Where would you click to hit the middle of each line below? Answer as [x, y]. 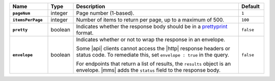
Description [91, 6]
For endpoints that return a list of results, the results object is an [154, 64]
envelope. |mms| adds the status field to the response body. [148, 70]
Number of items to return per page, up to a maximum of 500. [150, 20]
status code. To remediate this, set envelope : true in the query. [153, 55]
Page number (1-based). [105, 13]
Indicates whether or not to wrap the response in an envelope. [151, 39]
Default [250, 6]
